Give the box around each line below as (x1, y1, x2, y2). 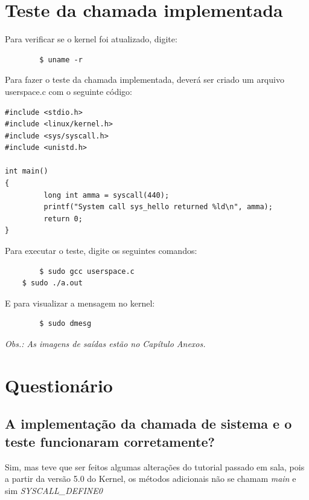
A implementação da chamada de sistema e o (5, 414, 292, 433)
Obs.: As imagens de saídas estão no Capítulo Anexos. (5, 337, 206, 349)
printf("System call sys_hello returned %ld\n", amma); (43, 203, 273, 212)
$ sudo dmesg (39, 319, 92, 328)
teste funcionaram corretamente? (5, 432, 215, 450)
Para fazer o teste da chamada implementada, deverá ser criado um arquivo (5, 73, 284, 86)
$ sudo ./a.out (22, 279, 83, 288)
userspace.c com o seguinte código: (5, 85, 133, 97)
